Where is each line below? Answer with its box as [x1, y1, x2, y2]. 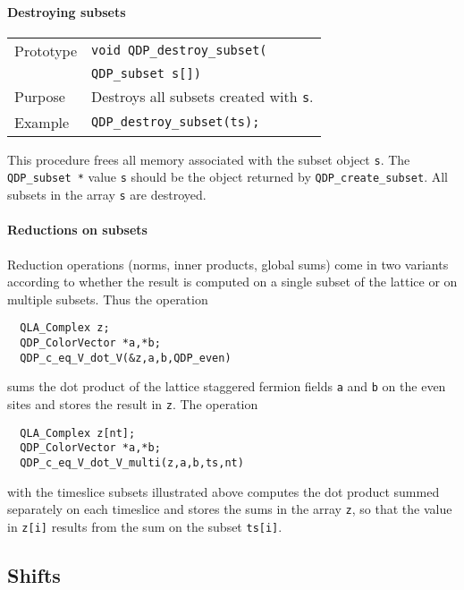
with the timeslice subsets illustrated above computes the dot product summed [7, 482, 440, 500]
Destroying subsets [7, 2, 126, 21]
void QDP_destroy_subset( [91, 43, 267, 58]
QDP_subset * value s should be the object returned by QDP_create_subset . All [7, 167, 449, 186]
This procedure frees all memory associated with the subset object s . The [7, 150, 410, 168]
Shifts [7, 560, 61, 588]
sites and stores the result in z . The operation [7, 394, 258, 413]
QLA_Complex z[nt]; [20, 426, 136, 440]
